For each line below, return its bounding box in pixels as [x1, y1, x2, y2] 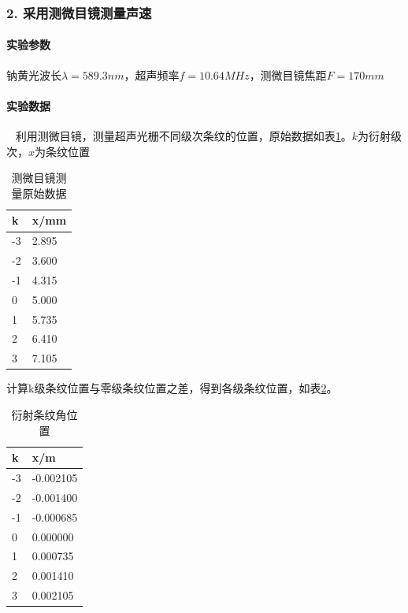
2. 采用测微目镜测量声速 [6, 2, 152, 22]
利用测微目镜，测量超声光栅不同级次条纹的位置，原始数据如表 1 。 [15, 128, 352, 144]
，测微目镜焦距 [249, 66, 327, 83]
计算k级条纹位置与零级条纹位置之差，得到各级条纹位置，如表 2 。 [6, 380, 338, 396]
